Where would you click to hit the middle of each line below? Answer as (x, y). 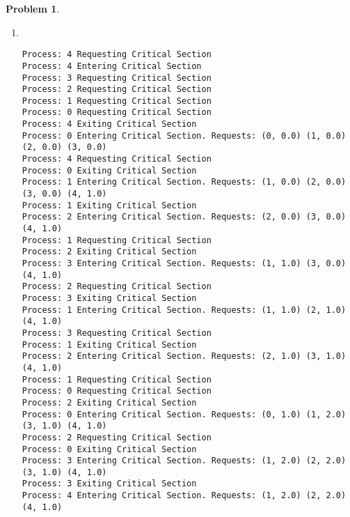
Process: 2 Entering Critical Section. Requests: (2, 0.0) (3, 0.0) (184, 217)
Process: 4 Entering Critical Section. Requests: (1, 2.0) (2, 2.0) (184, 496)
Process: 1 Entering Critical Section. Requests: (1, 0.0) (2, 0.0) (184, 182)
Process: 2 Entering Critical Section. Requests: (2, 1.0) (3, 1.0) (184, 356)
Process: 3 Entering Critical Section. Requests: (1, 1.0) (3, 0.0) (184, 263)
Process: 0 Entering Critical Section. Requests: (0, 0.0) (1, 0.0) (184, 136)
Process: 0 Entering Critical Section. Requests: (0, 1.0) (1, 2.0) (184, 414)
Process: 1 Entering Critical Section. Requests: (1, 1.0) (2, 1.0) (184, 310)
